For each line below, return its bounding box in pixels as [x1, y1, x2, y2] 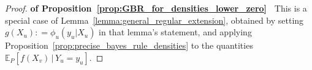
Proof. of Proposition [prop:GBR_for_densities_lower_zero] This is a [5, 2, 307, 14]
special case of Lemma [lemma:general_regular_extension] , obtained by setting [5, 13, 304, 26]
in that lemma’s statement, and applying [99, 26, 252, 38]
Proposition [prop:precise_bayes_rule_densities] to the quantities [5, 39, 253, 52]
